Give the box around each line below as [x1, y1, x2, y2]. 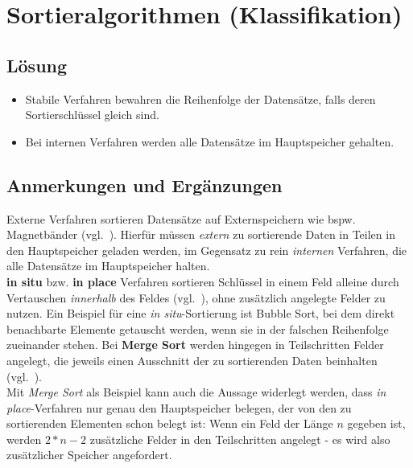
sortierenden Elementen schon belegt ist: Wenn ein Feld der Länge [6, 415, 333, 432]
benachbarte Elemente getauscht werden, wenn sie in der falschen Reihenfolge [6, 320, 389, 337]
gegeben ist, [347, 415, 406, 432]
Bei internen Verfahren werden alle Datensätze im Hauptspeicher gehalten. [25, 133, 394, 150]
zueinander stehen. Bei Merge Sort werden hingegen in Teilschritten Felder [6, 336, 384, 353]
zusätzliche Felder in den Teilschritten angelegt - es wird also [89, 430, 390, 447]
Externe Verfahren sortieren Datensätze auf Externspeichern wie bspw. [6, 210, 356, 227]
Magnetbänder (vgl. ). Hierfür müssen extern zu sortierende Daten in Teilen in [6, 226, 395, 243]
